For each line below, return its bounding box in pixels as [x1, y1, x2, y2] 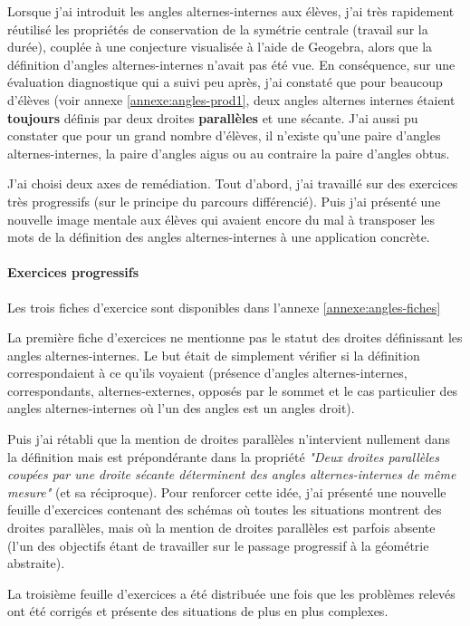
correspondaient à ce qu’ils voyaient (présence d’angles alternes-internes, [7, 363, 408, 382]
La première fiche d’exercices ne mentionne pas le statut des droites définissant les [7, 328, 463, 347]
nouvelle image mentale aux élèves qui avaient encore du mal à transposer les [7, 209, 436, 228]
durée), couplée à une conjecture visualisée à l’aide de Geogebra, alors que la [7, 37, 433, 56]
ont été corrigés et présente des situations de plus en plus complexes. [7, 602, 388, 621]
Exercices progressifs [7, 263, 139, 282]
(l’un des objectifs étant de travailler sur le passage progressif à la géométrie [7, 535, 429, 554]
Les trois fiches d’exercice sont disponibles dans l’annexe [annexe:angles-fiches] [7, 297, 441, 316]
